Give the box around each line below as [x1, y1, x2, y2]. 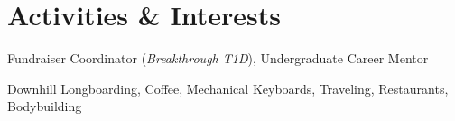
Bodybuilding [7, 97, 82, 116]
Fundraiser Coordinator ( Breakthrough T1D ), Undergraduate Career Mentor [7, 49, 429, 68]
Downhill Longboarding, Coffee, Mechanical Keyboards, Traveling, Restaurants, [7, 79, 449, 98]
